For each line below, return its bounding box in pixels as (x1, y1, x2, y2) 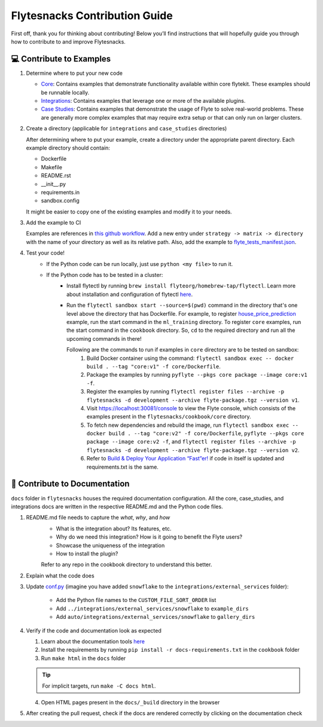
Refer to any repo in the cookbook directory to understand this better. (41, 561, 212, 568)
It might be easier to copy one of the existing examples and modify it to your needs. (26, 208, 233, 215)
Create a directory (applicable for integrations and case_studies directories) (26, 125, 227, 132)
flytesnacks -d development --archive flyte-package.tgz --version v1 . (87, 396, 300, 404)
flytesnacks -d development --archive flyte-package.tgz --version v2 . (87, 446, 300, 454)
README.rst (41, 172, 71, 179)
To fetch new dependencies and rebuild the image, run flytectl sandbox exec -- (87, 421, 299, 429)
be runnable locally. (41, 88, 90, 96)
